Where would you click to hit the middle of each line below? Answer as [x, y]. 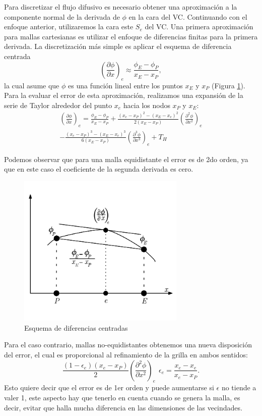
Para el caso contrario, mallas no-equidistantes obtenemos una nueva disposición [128, 345]
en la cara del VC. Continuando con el [188, 16]
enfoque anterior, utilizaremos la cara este [69, 27]
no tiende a [239, 387]
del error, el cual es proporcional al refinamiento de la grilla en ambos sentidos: [126, 355]
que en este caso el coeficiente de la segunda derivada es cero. [99, 169]
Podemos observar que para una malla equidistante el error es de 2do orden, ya [126, 159]
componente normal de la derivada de [62, 16]
